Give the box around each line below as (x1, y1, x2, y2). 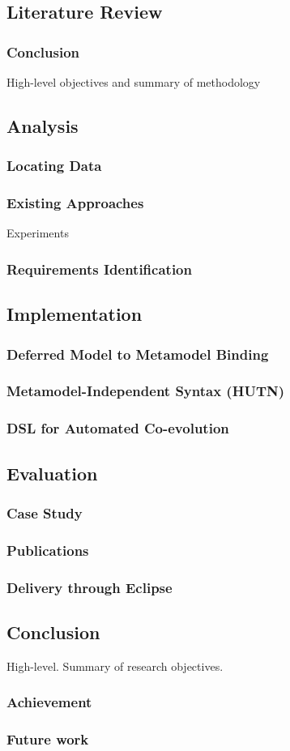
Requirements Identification (6, 258, 192, 279)
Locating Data (6, 156, 102, 176)
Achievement (6, 692, 92, 712)
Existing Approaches (6, 193, 144, 213)
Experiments (6, 224, 69, 241)
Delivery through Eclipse (6, 577, 173, 597)
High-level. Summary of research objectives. (6, 657, 224, 674)
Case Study (6, 502, 83, 523)
